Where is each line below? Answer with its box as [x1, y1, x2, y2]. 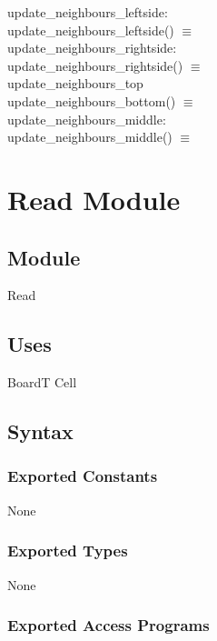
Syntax [7, 417, 74, 446]
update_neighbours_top [7, 74, 143, 93]
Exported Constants [7, 465, 158, 487]
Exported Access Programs [7, 614, 210, 636]
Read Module [7, 180, 181, 217]
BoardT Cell [7, 373, 77, 392]
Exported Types [7, 539, 128, 562]
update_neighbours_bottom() [7, 91, 176, 110]
